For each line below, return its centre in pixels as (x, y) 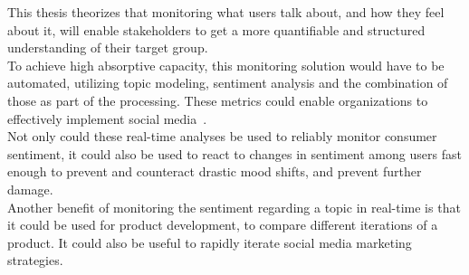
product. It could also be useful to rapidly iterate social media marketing (210, 242)
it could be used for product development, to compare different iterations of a (223, 225)
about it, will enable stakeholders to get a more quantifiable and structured (216, 29)
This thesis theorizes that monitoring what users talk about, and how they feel (226, 12)
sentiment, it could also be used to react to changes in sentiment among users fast (234, 153)
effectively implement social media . (107, 118)
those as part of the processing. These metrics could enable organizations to (218, 100)
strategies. (35, 260)
